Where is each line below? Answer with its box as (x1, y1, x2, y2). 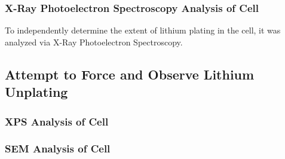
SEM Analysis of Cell (5, 141, 111, 156)
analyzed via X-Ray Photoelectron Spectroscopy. (5, 35, 183, 48)
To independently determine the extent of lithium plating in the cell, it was (5, 24, 281, 36)
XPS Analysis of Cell (5, 114, 109, 129)
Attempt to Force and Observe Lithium (5, 65, 255, 83)
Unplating (5, 82, 68, 101)
